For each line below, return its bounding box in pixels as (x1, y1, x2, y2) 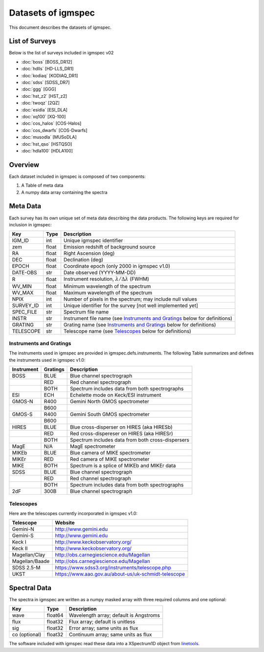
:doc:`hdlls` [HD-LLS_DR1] (21, 66, 74, 72)
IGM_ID (12, 237, 29, 244)
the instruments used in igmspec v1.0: (9, 357, 86, 363)
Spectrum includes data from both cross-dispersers (70, 436, 190, 443)
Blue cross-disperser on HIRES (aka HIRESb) (70, 424, 173, 431)
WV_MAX (12, 289, 34, 296)
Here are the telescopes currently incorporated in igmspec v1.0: (9, 510, 138, 516)
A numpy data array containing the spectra (21, 189, 108, 195)
